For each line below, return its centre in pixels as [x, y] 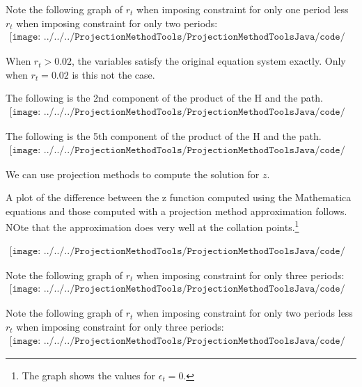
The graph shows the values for [89, 375]
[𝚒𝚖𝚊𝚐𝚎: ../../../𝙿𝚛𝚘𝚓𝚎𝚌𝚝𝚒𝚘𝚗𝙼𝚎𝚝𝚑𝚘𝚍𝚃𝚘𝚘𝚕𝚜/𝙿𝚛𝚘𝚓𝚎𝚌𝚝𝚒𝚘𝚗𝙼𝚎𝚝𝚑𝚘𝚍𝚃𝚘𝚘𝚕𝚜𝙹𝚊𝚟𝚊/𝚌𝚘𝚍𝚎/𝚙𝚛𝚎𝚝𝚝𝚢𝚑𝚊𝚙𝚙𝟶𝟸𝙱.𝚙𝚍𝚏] [177, 150]
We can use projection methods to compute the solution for [133, 174]
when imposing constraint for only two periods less [245, 313]
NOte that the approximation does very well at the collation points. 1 [152, 226]
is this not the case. [113, 74]
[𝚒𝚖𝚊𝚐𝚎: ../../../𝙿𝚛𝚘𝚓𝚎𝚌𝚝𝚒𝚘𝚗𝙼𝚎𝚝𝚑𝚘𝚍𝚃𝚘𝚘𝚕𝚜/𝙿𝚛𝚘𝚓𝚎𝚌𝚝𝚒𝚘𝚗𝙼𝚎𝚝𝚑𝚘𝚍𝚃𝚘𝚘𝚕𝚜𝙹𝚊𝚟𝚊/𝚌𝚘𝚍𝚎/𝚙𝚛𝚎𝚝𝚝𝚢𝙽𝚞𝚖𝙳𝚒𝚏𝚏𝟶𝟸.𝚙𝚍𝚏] [177, 251]
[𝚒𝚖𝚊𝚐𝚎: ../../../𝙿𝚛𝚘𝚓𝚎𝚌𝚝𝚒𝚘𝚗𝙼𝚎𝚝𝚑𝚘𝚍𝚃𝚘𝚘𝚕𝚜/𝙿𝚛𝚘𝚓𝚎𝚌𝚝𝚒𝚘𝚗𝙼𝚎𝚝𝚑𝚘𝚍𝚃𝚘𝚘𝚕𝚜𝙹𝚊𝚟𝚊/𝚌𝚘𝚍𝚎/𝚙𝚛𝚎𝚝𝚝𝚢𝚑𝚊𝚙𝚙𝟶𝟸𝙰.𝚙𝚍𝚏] [177, 112]
